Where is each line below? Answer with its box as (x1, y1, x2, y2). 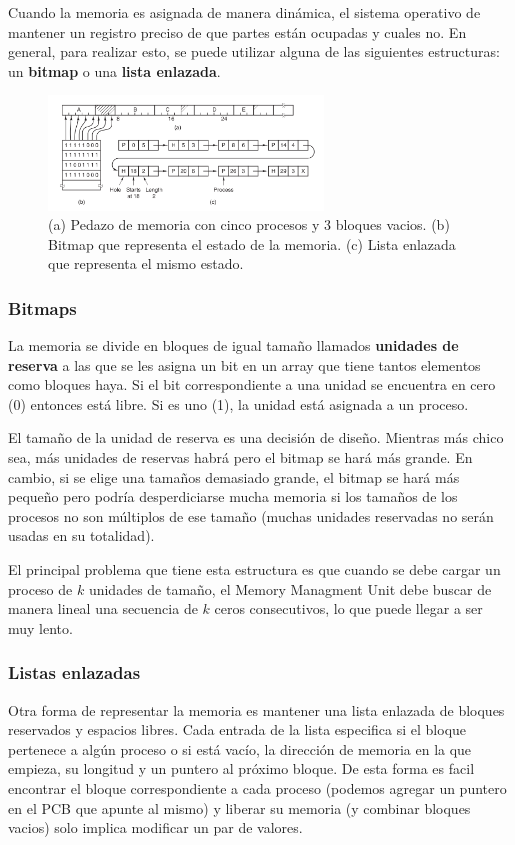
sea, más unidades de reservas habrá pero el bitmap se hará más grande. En (8, 447, 473, 468)
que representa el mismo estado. (48, 253, 244, 274)
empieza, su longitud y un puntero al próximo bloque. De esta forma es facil (8, 758, 475, 779)
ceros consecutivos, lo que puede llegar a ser (214, 598, 483, 619)
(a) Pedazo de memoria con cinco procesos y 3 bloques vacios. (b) (48, 214, 450, 235)
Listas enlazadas (8, 660, 141, 685)
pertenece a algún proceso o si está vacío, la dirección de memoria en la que (8, 738, 472, 759)
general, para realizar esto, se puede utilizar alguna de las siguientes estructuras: (8, 41, 500, 62)
